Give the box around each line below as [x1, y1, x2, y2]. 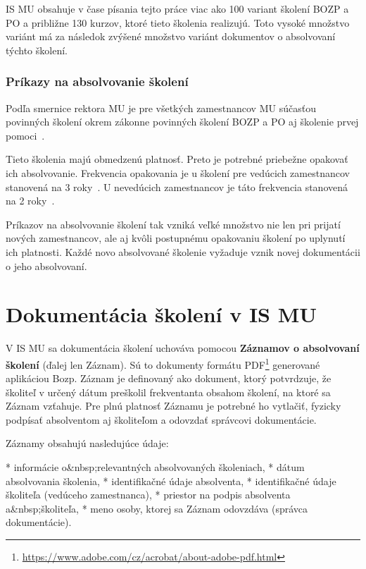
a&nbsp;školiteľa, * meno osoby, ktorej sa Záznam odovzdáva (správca [6, 501, 308, 515]
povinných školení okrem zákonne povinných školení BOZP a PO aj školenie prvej [6, 114, 359, 129]
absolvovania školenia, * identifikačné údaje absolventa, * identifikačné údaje [6, 473, 336, 488]
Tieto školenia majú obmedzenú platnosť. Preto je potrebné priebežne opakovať [6, 152, 348, 166]
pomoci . [6, 128, 45, 142]
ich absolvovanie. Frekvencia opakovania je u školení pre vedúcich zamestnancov [6, 165, 350, 180]
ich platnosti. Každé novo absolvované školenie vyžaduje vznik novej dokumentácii [6, 244, 360, 259]
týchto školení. [6, 42, 68, 57]
